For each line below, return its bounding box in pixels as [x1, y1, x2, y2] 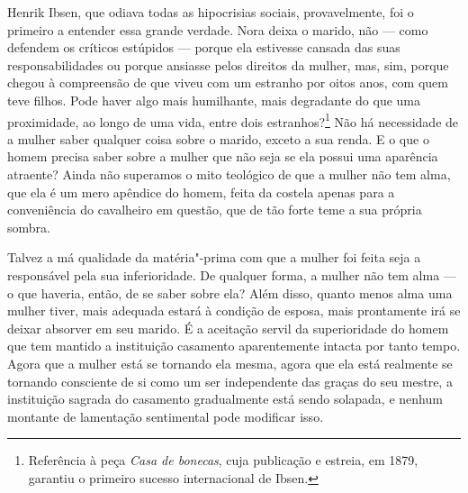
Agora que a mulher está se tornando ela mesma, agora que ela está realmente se [7, 353, 453, 372]
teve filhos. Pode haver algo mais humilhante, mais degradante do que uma [7, 90, 420, 109]
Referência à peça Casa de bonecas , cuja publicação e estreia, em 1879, [28, 451, 418, 470]
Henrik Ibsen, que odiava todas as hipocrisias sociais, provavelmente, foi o [7, 3, 414, 21]
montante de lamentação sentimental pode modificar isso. [7, 406, 324, 425]
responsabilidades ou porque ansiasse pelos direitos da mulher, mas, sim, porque [7, 55, 449, 74]
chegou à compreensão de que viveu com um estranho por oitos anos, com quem [7, 73, 448, 92]
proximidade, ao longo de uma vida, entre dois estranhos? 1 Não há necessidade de [7, 109, 459, 131]
